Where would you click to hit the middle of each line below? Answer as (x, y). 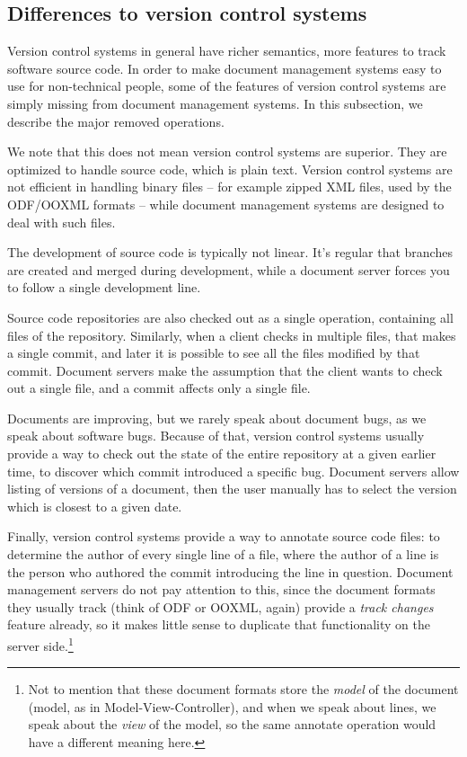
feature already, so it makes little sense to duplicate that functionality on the (219, 624)
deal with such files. (62, 222)
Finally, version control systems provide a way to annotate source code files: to (224, 536)
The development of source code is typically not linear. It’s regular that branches (230, 252)
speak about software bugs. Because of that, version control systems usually (216, 436)
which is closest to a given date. (95, 506)
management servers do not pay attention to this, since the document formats (221, 589)
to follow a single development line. (104, 287)
